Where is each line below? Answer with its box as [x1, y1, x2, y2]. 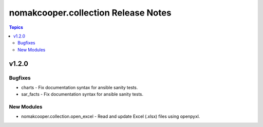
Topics [9, 24, 23, 30]
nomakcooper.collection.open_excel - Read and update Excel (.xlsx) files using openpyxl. [21, 113, 200, 119]
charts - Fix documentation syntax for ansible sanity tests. [21, 84, 138, 90]
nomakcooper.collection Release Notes [9, 7, 171, 18]
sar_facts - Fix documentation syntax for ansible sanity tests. [21, 91, 144, 97]
